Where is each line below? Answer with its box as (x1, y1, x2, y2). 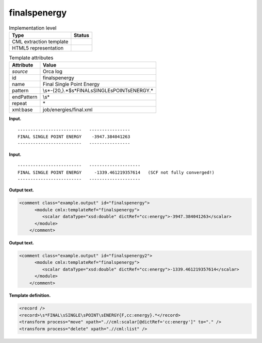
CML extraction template (12, 38, 68, 45)
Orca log (43, 68, 63, 75)
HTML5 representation (12, 44, 64, 51)
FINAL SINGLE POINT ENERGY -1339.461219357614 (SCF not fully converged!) (17, 170, 215, 175)
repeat (12, 100, 27, 107)
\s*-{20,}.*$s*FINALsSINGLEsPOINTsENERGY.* (43, 87, 154, 94)
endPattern (12, 94, 37, 101)
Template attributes (9, 54, 53, 61)
